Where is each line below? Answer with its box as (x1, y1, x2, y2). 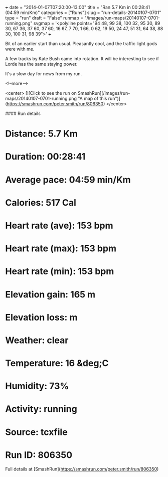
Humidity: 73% (5, 381, 69, 392)
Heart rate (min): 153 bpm (5, 266, 114, 277)
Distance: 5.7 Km (5, 128, 78, 139)
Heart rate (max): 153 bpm (5, 243, 117, 254)
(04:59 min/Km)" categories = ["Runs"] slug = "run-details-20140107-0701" (5, 10, 161, 16)
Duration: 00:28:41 (5, 151, 86, 163)
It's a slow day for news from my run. (5, 71, 82, 77)
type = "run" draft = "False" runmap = (5, 15, 84, 21)
